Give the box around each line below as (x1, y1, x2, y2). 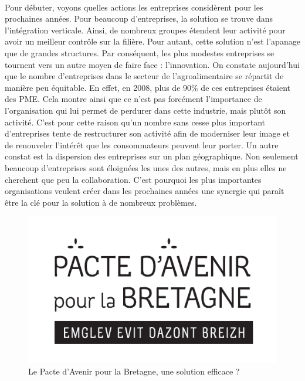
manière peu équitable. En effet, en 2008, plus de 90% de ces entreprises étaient (5, 81, 291, 93)
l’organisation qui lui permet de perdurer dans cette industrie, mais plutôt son (5, 104, 286, 116)
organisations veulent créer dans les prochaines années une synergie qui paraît (5, 185, 284, 197)
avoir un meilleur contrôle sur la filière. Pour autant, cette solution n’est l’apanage (5, 35, 300, 47)
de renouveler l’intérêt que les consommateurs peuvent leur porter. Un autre (5, 138, 279, 151)
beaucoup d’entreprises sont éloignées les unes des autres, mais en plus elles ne (5, 161, 287, 174)
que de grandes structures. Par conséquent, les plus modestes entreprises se (5, 46, 274, 59)
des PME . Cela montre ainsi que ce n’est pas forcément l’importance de (5, 93, 262, 105)
